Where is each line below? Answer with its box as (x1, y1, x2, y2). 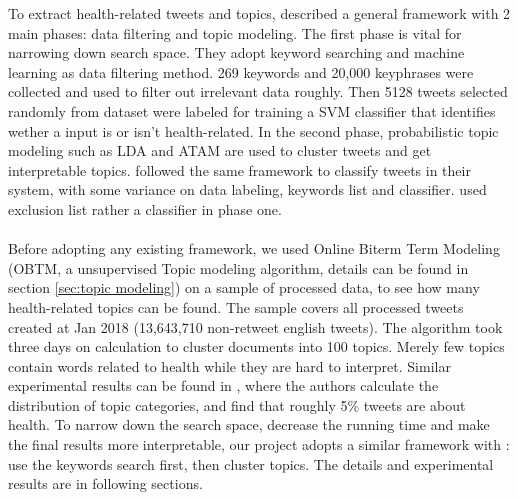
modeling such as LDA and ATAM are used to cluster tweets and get (8, 140, 432, 161)
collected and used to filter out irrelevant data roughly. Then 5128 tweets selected (8, 81, 508, 102)
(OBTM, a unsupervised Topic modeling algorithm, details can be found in (8, 257, 469, 278)
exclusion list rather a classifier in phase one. (8, 198, 282, 219)
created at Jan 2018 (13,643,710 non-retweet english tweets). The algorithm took (8, 316, 503, 337)
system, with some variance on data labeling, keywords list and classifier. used (8, 179, 487, 200)
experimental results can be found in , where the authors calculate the (8, 375, 439, 396)
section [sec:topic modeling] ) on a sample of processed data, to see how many (8, 277, 480, 298)
